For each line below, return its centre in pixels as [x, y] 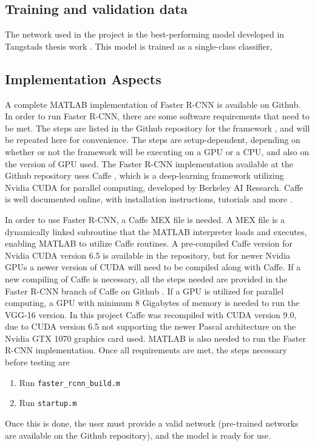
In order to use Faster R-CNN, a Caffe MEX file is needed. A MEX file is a [145, 219]
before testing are [37, 362]
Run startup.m [48, 403]
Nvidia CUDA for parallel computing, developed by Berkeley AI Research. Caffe [154, 187]
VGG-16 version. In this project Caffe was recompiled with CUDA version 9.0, [151, 314]
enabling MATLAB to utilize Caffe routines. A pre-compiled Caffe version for [149, 243]
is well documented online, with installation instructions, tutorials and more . [149, 199]
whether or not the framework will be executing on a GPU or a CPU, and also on [157, 151]
